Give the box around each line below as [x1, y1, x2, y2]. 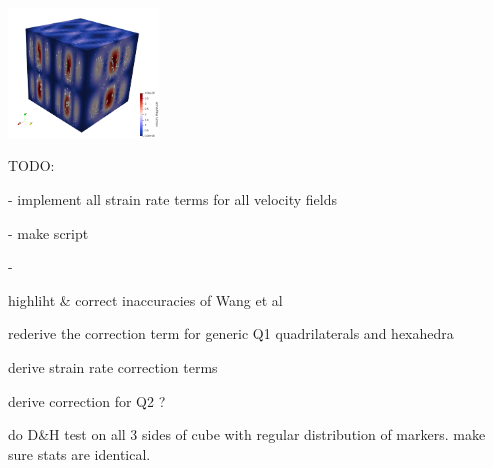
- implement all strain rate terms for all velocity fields [8, 188, 337, 209]
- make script [8, 222, 89, 243]
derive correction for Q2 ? [8, 390, 166, 411]
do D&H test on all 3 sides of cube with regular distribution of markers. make [8, 424, 486, 445]
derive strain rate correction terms [8, 356, 218, 377]
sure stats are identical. [8, 443, 151, 464]
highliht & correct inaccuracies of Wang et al [8, 289, 283, 310]
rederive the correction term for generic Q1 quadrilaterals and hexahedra [8, 323, 454, 344]
